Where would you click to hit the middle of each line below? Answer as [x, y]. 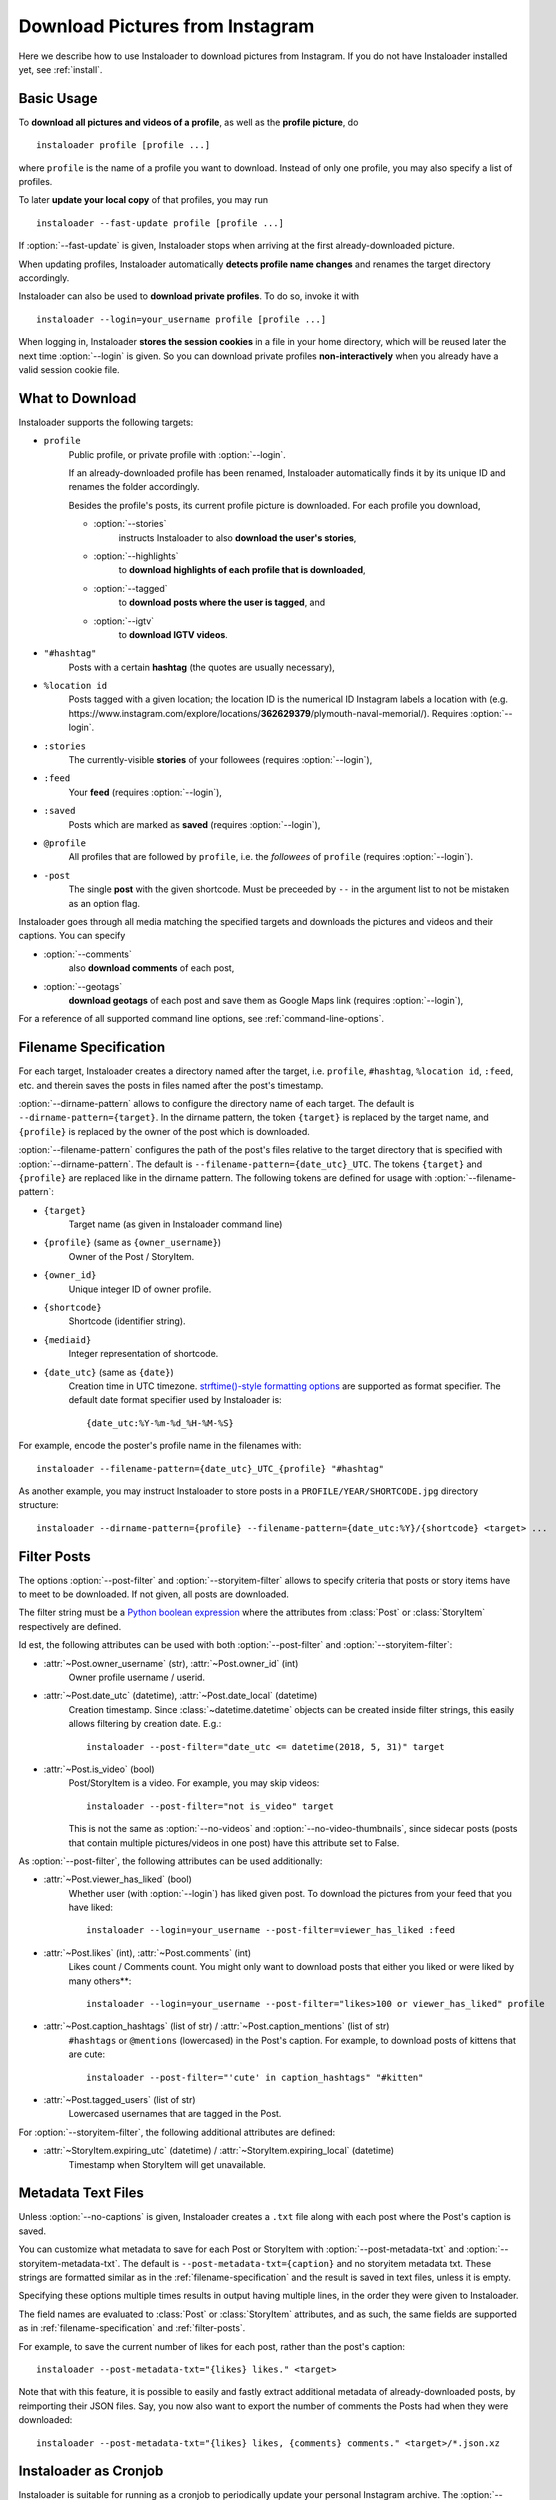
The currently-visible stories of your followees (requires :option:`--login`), [220, 760]
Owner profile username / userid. [136, 1677]
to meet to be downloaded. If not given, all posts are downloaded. [154, 1594]
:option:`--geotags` [83, 986]
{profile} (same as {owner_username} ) [132, 1242]
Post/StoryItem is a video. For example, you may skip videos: [194, 1783]
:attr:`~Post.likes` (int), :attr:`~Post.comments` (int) [147, 1952]
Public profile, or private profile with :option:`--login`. [177, 454]
